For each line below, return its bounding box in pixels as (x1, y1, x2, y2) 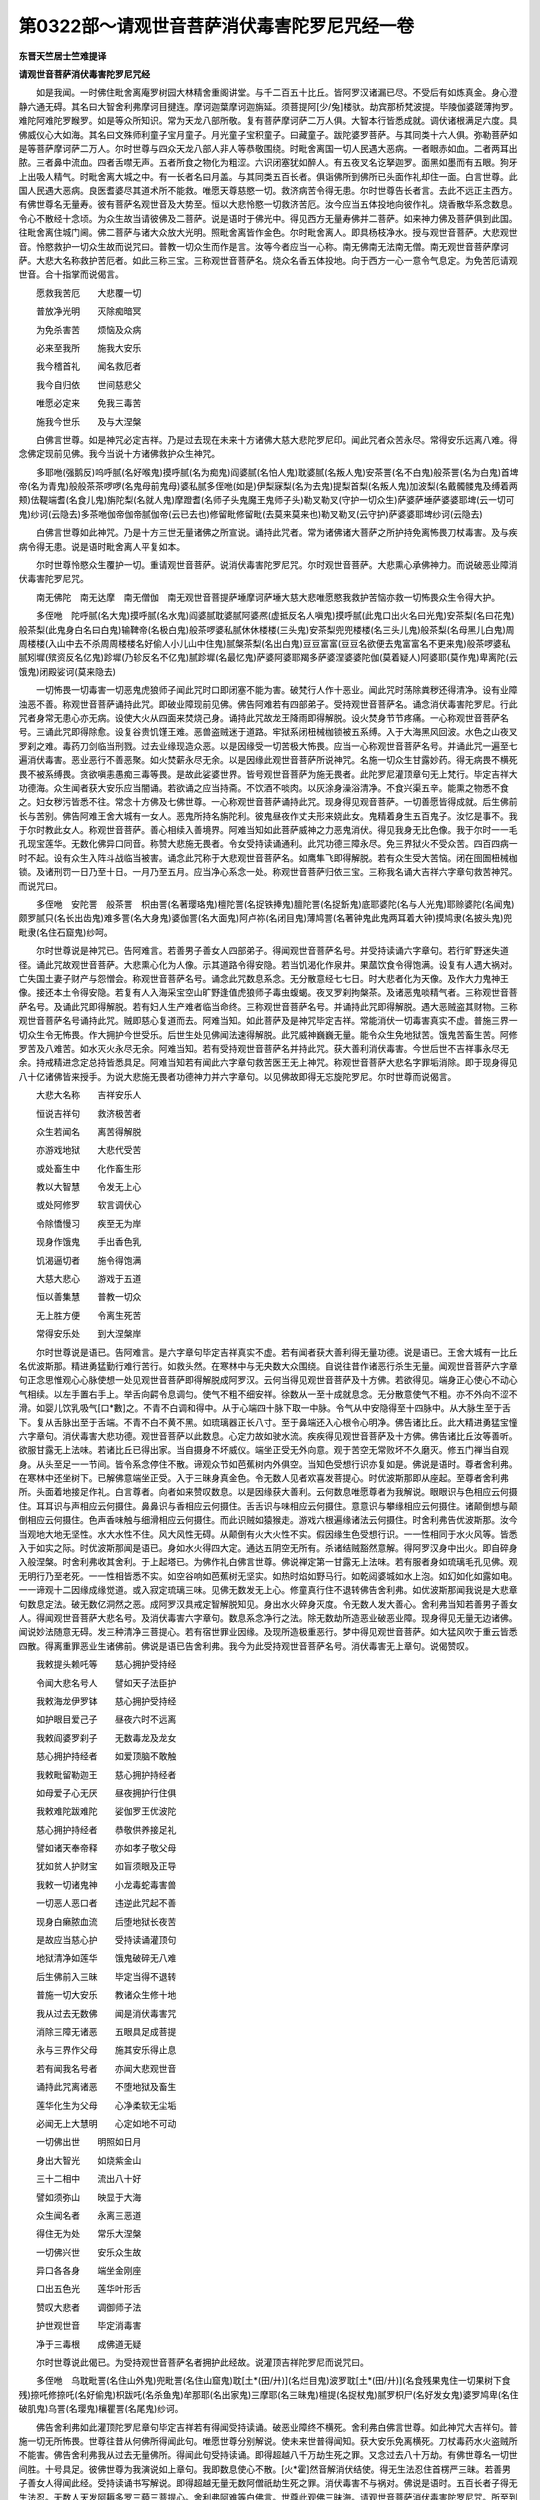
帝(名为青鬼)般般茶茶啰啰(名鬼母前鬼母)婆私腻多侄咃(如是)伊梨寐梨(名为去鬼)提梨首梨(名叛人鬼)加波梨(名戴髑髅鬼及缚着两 (18, 480, 519, 492)
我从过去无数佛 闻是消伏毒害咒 (35, 2007, 177, 2019)
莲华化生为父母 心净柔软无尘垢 (35, 2099, 177, 2111)
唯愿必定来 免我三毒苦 (35, 397, 142, 409)
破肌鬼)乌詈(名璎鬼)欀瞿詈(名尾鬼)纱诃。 (18, 2403, 184, 2415)
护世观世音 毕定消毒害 (35, 2320, 142, 2332)
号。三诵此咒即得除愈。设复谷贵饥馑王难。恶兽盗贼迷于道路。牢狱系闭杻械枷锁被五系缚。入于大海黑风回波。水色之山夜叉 (18, 726, 518, 738)
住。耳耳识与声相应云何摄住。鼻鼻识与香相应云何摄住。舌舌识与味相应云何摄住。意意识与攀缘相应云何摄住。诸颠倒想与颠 (18, 1500, 518, 1512)
